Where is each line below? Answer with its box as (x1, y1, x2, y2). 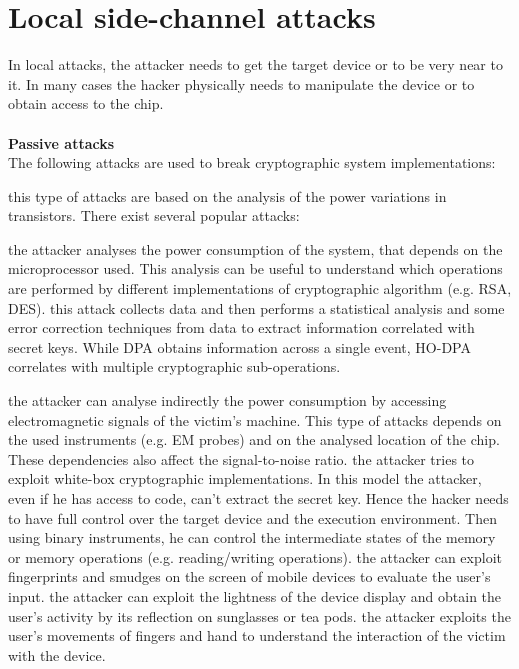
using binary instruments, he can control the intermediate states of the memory (8, 527, 496, 548)
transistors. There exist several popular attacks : (8, 205, 300, 226)
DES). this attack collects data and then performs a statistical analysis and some (8, 297, 505, 318)
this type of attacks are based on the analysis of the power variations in (8, 185, 447, 206)
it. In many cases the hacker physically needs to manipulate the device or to (8, 73, 475, 94)
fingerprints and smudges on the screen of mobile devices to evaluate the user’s (8, 566, 491, 587)
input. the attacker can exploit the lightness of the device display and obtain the (8, 585, 502, 606)
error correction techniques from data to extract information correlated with (8, 317, 475, 338)
